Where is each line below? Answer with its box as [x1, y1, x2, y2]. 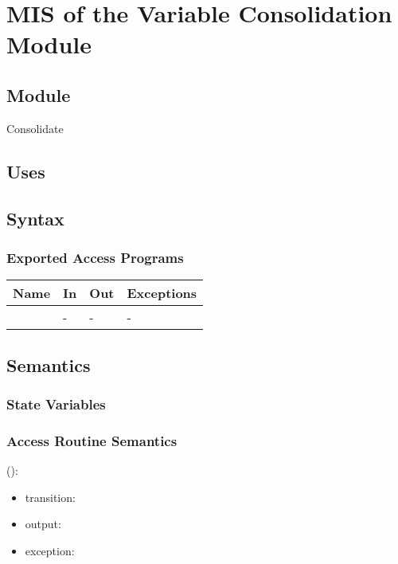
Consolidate [6, 119, 64, 136]
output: [25, 515, 61, 532]
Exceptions [127, 284, 197, 303]
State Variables [6, 394, 106, 413]
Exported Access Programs [6, 247, 184, 267]
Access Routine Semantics [6, 430, 178, 450]
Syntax [6, 206, 64, 230]
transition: [25, 488, 76, 505]
